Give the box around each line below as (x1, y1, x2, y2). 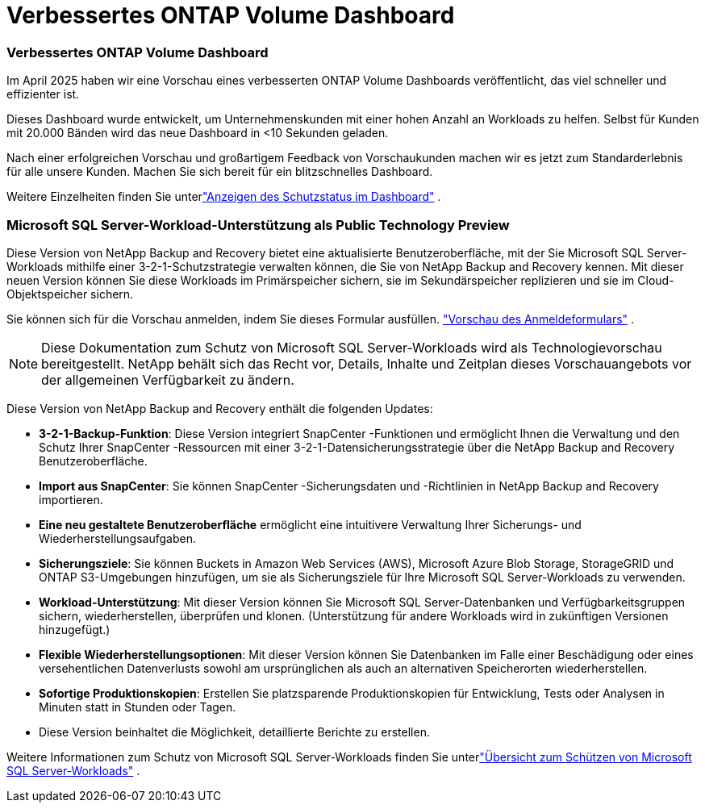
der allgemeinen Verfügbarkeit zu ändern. (41, 371, 294, 388)
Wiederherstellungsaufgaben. (39, 531, 196, 545)
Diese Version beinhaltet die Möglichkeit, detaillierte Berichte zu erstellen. (39, 724, 430, 739)
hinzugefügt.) (39, 622, 111, 636)
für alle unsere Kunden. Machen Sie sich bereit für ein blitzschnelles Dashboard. (6, 165, 433, 179)
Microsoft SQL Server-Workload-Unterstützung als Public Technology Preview (6, 216, 510, 233)
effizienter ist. (6, 87, 80, 102)
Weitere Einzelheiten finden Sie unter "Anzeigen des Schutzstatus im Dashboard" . (6, 190, 441, 204)
